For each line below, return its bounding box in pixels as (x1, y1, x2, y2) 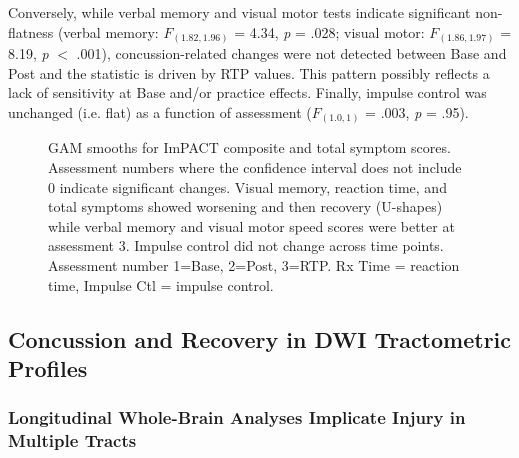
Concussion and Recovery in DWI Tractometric (8, 323, 512, 354)
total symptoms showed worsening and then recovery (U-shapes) (48, 196, 443, 217)
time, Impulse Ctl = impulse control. (48, 274, 274, 295)
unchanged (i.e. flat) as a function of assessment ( (8, 101, 312, 122)
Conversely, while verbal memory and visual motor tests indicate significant (8, 2, 471, 22)
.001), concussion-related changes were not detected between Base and (76, 43, 507, 64)
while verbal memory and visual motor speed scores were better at (48, 215, 455, 236)
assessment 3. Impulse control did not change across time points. (48, 235, 444, 256)
